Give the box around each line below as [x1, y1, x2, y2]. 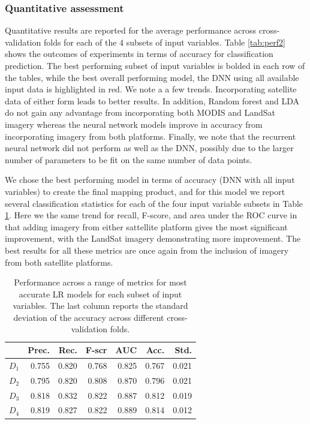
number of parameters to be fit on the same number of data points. [5, 153, 252, 166]
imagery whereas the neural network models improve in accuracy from [5, 118, 263, 130]
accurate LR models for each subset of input [19, 287, 182, 300]
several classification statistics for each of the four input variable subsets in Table [5, 197, 303, 209]
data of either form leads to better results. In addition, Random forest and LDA [5, 94, 300, 107]
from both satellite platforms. [5, 255, 113, 268]
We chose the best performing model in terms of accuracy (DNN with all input [5, 173, 295, 186]
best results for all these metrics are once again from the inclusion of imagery [5, 243, 289, 256]
